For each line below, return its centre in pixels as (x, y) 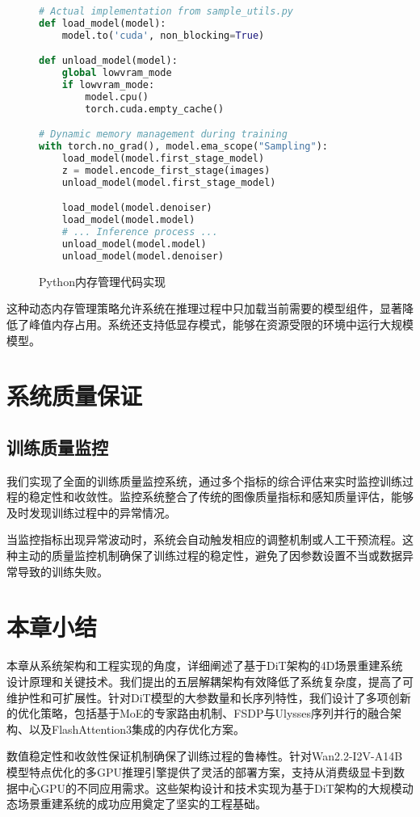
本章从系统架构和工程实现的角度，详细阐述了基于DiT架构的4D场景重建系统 (205, 665)
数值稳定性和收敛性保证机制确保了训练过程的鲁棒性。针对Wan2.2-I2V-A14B (205, 756)
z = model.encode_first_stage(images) (166, 170)
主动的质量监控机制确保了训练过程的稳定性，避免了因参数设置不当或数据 (210, 556)
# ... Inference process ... (140, 232)
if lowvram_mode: (108, 85)
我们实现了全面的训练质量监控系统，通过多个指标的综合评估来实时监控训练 (204, 480)
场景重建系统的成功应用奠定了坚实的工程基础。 (142, 804)
